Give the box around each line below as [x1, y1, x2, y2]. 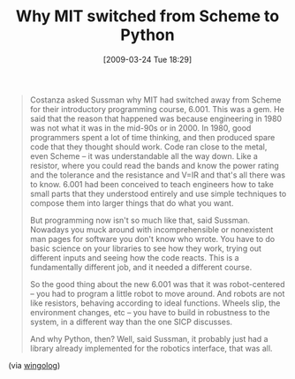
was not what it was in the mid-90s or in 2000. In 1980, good [29, 122, 252, 133]
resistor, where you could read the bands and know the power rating [29, 160, 279, 171]
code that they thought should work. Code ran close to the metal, [29, 141, 268, 152]
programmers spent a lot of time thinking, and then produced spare [29, 132, 276, 142]
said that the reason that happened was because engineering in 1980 [29, 113, 283, 124]
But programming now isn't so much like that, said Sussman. [29, 215, 251, 225]
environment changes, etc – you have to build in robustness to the [29, 307, 270, 317]
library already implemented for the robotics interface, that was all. [29, 343, 273, 353]
